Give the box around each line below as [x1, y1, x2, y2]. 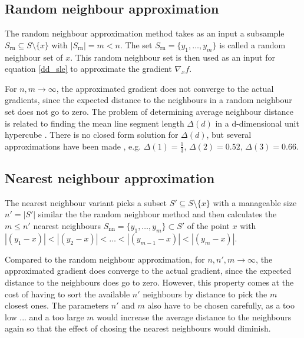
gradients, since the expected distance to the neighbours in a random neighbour [5, 94, 292, 106]
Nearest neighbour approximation [5, 168, 215, 187]
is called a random [219, 38, 286, 51]
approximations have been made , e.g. [5, 140, 141, 152]
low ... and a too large [5, 310, 84, 323]
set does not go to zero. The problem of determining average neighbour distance [5, 105, 294, 117]
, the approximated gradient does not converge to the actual [56, 82, 274, 94]
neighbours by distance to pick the [143, 287, 267, 300]
